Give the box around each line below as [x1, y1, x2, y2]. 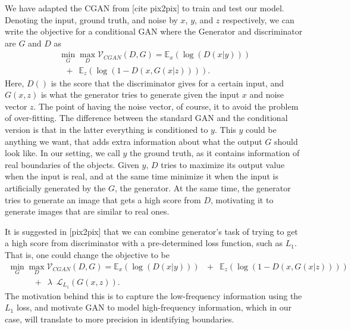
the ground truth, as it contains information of [129, 147, 300, 159]
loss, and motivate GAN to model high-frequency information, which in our [16, 301, 292, 314]
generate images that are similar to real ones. [5, 205, 170, 218]
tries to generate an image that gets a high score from [5, 193, 201, 206]
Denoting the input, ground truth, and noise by [5, 13, 178, 26]
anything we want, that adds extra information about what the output [5, 135, 262, 147]
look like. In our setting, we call [5, 147, 120, 159]
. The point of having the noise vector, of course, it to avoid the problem [33, 100, 299, 112]
